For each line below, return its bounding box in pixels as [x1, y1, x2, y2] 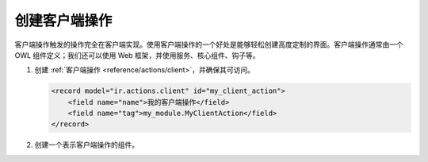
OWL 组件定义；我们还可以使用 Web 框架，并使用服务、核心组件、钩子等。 [14, 50, 261, 60]
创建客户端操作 [14, 12, 113, 29]
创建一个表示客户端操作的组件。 [34, 140, 139, 150]
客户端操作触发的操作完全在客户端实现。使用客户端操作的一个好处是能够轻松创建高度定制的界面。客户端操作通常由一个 [14, 40, 403, 49]
